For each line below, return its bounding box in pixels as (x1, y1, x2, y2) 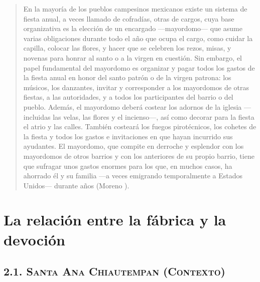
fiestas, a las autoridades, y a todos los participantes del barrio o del (23, 92, 233, 102)
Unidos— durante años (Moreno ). (23, 180, 129, 190)
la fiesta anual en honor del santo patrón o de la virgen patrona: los (23, 72, 231, 83)
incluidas (23, 111, 51, 122)
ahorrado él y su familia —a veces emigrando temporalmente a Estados (23, 170, 242, 181)
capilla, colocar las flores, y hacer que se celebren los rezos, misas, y (23, 43, 231, 53)
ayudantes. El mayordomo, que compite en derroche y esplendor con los (23, 141, 244, 151)
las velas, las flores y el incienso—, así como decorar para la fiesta (53, 111, 254, 122)
